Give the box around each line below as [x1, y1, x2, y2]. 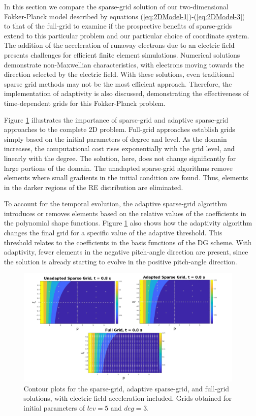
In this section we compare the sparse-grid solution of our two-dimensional [4, 1, 228, 11]
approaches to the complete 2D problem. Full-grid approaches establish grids [4, 124, 235, 134]
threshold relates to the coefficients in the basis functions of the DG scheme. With [4, 237, 252, 247]
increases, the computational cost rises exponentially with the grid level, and [4, 143, 235, 154]
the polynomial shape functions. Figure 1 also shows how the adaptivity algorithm [4, 218, 252, 228]
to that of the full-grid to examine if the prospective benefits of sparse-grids [4, 21, 232, 31]
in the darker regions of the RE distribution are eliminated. [4, 182, 183, 192]
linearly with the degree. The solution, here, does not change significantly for [4, 153, 236, 163]
